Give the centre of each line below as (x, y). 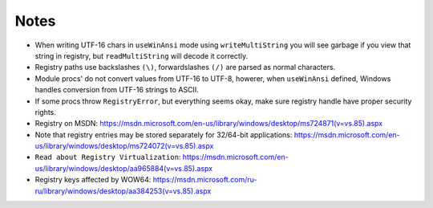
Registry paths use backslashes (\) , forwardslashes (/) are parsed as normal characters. (185, 67)
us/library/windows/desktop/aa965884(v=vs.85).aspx (123, 168)
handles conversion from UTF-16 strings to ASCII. (117, 90)
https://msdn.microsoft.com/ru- (205, 180)
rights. (45, 112)
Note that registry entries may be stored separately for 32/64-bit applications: (164, 135)
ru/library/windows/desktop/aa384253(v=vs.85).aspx (123, 191)
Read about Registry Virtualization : (108, 157)
